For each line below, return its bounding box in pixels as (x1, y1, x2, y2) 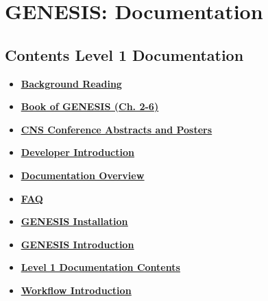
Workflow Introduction (21, 283, 132, 297)
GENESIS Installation (21, 214, 128, 228)
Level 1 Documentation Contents (21, 260, 180, 274)
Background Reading (21, 76, 122, 90)
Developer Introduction (21, 145, 134, 159)
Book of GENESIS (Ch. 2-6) (21, 99, 159, 114)
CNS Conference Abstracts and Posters (21, 122, 212, 136)
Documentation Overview (21, 168, 145, 182)
